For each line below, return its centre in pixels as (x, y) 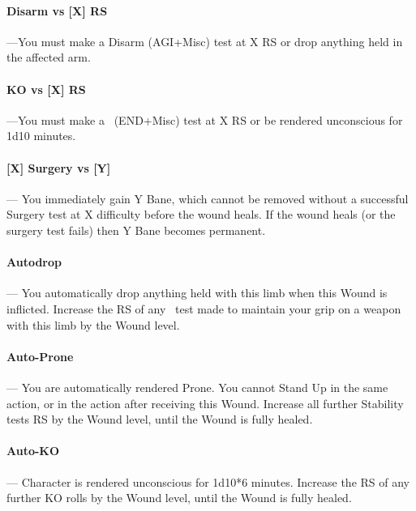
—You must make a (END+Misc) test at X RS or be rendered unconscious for (205, 119)
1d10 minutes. (41, 136)
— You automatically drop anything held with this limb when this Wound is (197, 293)
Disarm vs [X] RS (57, 10)
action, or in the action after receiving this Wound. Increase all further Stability (205, 403)
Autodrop (34, 262)
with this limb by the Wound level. (93, 324)
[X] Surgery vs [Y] (59, 167)
